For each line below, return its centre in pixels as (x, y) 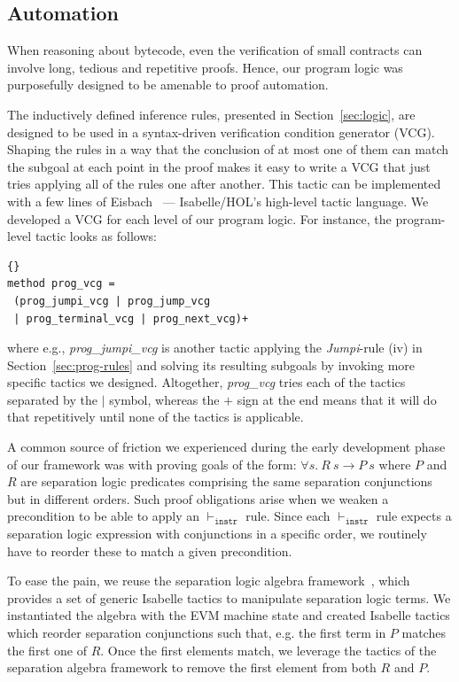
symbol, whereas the (164, 399)
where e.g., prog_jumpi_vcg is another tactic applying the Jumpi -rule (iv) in (215, 348)
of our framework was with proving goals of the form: (152, 464)
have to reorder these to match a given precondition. (150, 550)
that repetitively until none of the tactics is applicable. (156, 417)
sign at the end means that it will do (337, 399)
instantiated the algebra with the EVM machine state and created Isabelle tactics (229, 615)
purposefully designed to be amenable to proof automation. (168, 85)
